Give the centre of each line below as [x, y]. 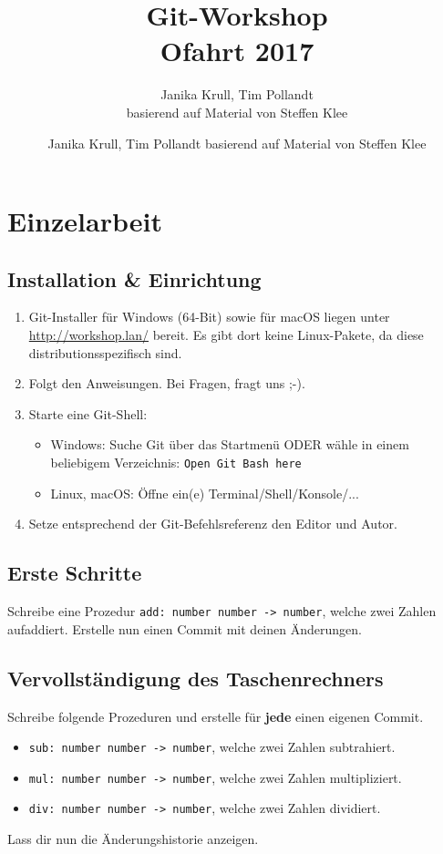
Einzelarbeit [85, 221]
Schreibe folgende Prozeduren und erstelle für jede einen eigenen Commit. [216, 716]
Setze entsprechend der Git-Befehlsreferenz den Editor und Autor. [213, 524]
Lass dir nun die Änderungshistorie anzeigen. [133, 839]
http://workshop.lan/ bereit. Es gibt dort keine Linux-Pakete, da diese [226, 335]
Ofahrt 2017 [237, 51]
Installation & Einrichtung [134, 278]
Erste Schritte [75, 573]
